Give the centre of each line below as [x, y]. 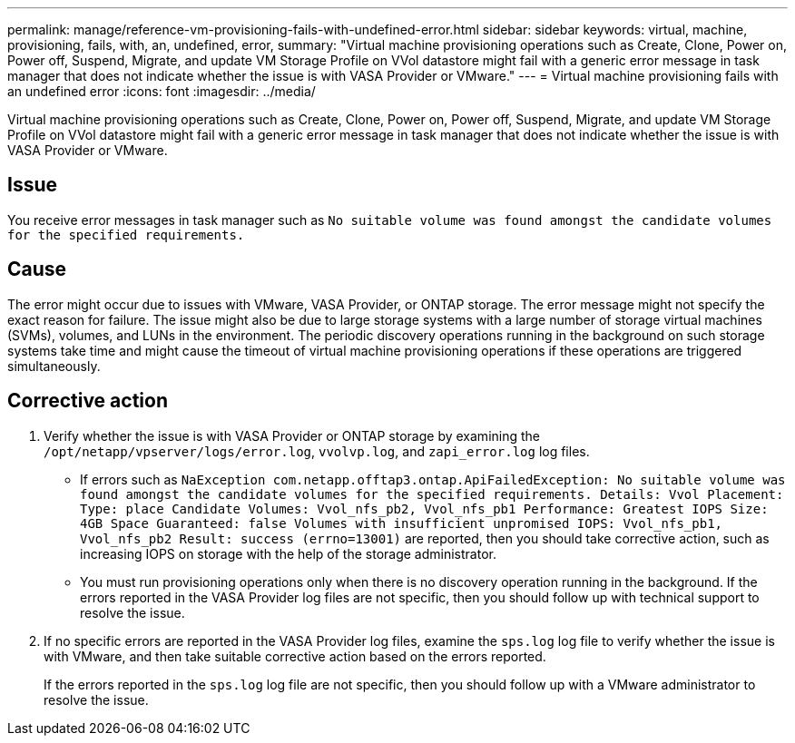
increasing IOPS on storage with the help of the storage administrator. [288, 553]
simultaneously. [54, 366]
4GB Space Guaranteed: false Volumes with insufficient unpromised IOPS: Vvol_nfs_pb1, [402, 523]
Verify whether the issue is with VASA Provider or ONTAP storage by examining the [292, 435]
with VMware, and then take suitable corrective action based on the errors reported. [295, 656]
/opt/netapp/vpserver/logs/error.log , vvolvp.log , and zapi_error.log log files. [317, 451]
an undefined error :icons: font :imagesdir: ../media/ [162, 91]
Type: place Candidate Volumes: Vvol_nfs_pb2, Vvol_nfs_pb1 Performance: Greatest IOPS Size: [424, 508]
